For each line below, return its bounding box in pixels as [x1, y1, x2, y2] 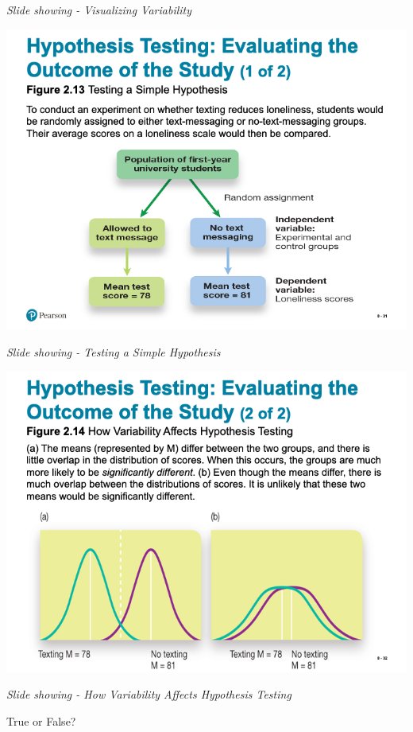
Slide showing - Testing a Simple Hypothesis [6, 344, 221, 360]
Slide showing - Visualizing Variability [6, 2, 192, 18]
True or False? [6, 712, 76, 729]
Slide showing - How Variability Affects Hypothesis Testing [6, 686, 291, 703]
